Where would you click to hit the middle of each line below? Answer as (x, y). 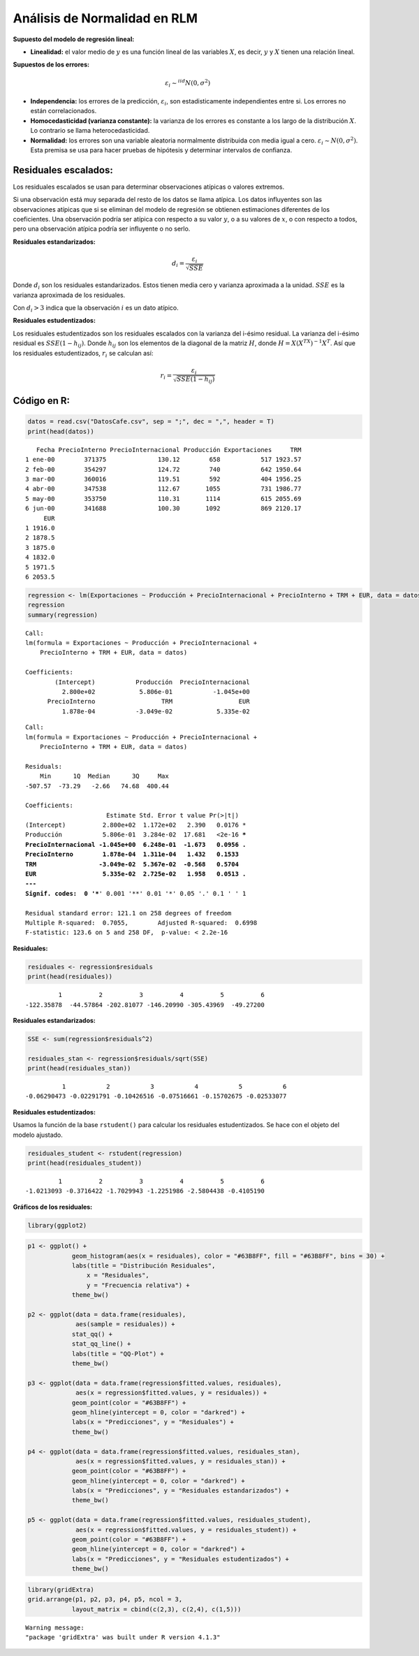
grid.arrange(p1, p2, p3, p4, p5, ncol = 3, (105, 1599)
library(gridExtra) (61, 1589)
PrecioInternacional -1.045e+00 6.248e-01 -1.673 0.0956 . (136, 844)
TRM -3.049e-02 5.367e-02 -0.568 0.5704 (132, 864)
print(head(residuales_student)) (85, 1163)
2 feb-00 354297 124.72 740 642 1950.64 (163, 469)
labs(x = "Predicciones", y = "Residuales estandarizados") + (181, 1491)
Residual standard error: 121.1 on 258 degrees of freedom (128, 913)
